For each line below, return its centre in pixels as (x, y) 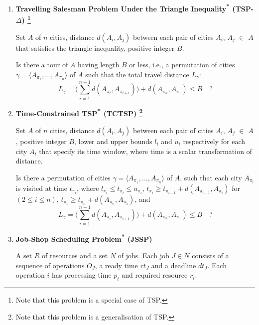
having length (99, 65)
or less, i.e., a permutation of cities (182, 65)
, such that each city (211, 177)
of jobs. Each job (143, 255)
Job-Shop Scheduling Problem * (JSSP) (84, 238)
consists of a (210, 255)
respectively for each (214, 141)
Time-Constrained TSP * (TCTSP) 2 (79, 113)
